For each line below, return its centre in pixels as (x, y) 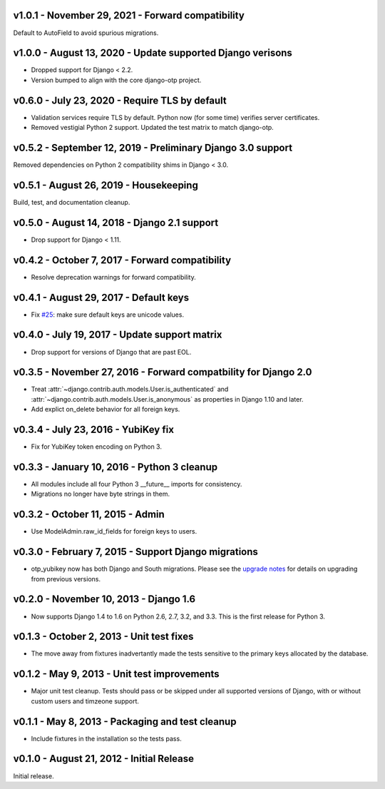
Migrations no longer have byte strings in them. (101, 494)
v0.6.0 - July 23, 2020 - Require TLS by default (120, 100)
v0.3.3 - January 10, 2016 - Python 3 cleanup (115, 467)
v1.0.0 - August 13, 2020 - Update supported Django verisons (153, 53)
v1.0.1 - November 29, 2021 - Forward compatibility (129, 15)
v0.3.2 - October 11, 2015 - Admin (89, 515)
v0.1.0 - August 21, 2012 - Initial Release (104, 759)
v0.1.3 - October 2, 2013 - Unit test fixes (103, 637)
